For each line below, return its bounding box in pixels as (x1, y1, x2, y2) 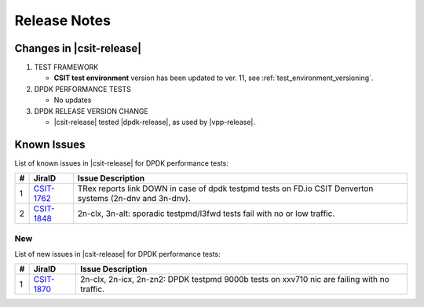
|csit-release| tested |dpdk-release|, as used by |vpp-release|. (53, 118, 255, 127)
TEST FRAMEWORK (34, 63, 99, 72)
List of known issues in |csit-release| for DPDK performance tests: (14, 158, 229, 168)
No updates (53, 95, 92, 105)
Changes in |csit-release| (14, 42, 142, 55)
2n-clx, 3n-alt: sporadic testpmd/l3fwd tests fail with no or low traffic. (77, 208, 335, 219)
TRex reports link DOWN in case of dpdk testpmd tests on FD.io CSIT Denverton (77, 183, 374, 194)
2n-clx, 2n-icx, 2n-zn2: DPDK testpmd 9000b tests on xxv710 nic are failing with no (79, 274, 389, 285)
